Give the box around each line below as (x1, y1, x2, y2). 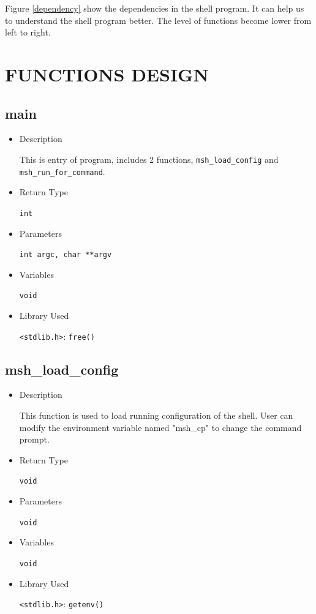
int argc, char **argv (19, 250, 112, 260)
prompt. (19, 433, 50, 446)
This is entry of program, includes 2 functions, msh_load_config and (19, 152, 279, 165)
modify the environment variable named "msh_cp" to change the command (19, 421, 302, 433)
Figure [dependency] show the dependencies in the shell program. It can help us (5, 2, 304, 14)
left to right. (5, 26, 51, 39)
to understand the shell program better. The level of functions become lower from (5, 13, 312, 26)
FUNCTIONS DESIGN (5, 61, 209, 86)
